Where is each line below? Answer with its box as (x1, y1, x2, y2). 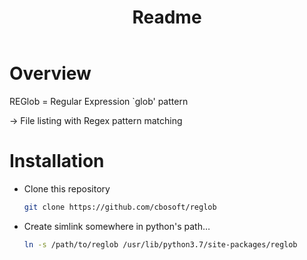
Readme (132, 6, 202, 29)
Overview (9, 62, 92, 85)
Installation (9, 150, 105, 173)
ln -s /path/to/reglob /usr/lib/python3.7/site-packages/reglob (23, 239, 298, 250)
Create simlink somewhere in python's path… (23, 220, 211, 232)
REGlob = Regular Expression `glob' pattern (9, 95, 189, 107)
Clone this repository (23, 182, 111, 195)
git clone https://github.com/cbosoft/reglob (23, 202, 217, 212)
